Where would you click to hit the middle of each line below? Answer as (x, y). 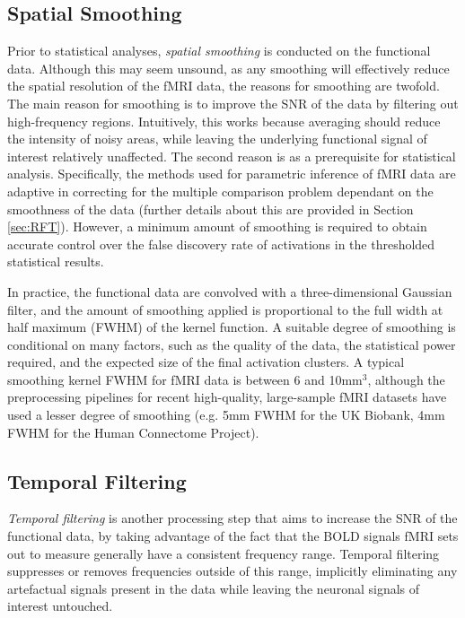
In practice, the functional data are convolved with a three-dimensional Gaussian (230, 291)
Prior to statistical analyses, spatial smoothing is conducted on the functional (219, 51)
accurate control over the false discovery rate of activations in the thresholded (221, 244)
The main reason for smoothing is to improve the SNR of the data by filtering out (233, 103)
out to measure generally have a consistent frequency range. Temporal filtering (224, 553)
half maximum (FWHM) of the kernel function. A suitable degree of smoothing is (232, 327)
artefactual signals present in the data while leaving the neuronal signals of (214, 588)
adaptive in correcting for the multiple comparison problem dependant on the (220, 191)
